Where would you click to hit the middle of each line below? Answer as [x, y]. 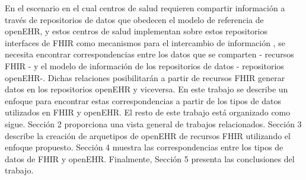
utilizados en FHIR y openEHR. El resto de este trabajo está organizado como [148, 112]
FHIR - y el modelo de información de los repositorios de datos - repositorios [144, 65]
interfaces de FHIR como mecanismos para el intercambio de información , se [145, 42]
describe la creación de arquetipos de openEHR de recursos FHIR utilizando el [148, 135]
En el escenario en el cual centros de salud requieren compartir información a [145, 8]
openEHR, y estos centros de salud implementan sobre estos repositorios [136, 31]
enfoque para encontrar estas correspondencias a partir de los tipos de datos [143, 100]
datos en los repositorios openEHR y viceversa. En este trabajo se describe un [146, 89]
